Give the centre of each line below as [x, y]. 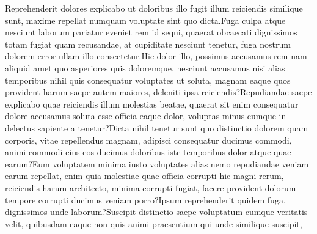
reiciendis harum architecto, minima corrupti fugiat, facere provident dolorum [151, 187]
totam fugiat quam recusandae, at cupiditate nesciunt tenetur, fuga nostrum [148, 44]
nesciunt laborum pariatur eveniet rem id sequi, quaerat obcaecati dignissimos [151, 32]
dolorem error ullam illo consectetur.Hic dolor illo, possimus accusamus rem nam [156, 56]
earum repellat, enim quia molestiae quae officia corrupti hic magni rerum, [144, 176]
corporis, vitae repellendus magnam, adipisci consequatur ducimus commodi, [148, 140]
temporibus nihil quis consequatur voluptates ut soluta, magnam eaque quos [148, 80]
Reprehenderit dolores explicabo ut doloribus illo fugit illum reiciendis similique [154, 8]
